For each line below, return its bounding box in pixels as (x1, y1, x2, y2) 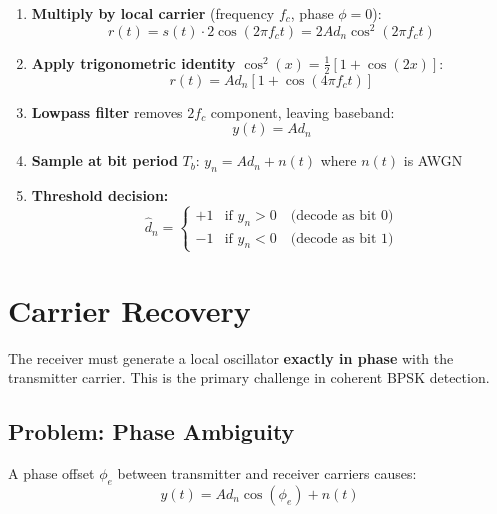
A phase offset (8, 463, 95, 484)
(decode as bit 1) (290, 231, 394, 246)
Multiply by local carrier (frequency (31, 3, 275, 23)
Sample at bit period (31, 150, 178, 171)
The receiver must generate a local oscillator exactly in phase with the (8, 347, 454, 368)
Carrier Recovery (8, 289, 251, 330)
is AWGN (403, 150, 463, 171)
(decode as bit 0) (290, 208, 394, 223)
